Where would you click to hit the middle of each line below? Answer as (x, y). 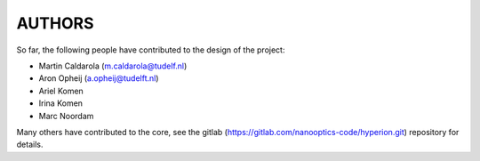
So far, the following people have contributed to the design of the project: (151, 50)
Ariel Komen (61, 91)
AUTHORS (55, 23)
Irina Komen (61, 103)
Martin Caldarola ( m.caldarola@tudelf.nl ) (113, 66)
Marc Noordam (66, 116)
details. (30, 145)
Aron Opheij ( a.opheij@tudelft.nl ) (99, 78)
